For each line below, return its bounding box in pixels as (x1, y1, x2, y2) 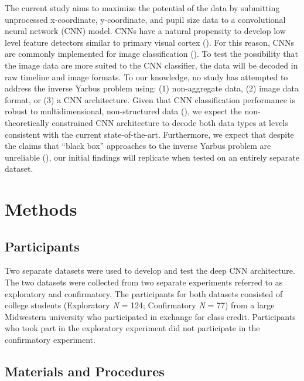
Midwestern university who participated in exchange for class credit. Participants (5, 310, 296, 322)
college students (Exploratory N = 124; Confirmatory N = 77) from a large (5, 299, 275, 311)
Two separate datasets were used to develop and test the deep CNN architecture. (5, 264, 295, 277)
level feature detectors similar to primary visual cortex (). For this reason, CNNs (5, 36, 295, 48)
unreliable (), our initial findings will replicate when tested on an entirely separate (5, 151, 299, 163)
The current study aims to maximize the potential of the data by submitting (5, 2, 280, 13)
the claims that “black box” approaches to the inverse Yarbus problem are (5, 140, 271, 152)
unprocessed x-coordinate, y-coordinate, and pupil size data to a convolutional (5, 13, 286, 25)
